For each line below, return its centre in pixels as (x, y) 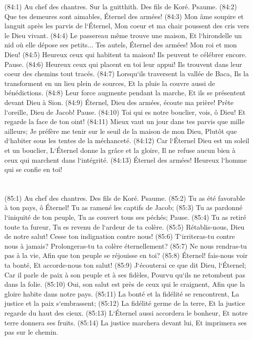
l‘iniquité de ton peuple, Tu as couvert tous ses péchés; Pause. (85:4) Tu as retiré (125, 217)
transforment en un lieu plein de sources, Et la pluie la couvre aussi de (110, 83)
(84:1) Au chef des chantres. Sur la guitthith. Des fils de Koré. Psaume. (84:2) (121, 6)
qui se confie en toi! (33, 169)
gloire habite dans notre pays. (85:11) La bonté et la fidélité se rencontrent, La (122, 293)
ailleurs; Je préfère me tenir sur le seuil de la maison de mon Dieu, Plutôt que (121, 131)
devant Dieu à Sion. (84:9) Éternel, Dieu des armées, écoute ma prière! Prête (119, 102)
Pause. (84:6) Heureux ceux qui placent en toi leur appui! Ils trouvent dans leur (123, 64)
